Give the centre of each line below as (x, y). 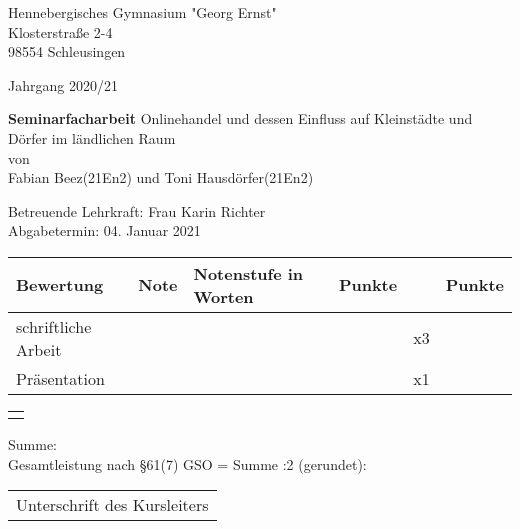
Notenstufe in (248, 273)
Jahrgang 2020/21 (63, 84)
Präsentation (60, 378)
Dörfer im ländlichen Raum (92, 137)
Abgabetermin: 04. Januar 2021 (104, 230)
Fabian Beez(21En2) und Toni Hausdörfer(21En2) (161, 177)
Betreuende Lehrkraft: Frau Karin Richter (137, 210)
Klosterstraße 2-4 (60, 31)
